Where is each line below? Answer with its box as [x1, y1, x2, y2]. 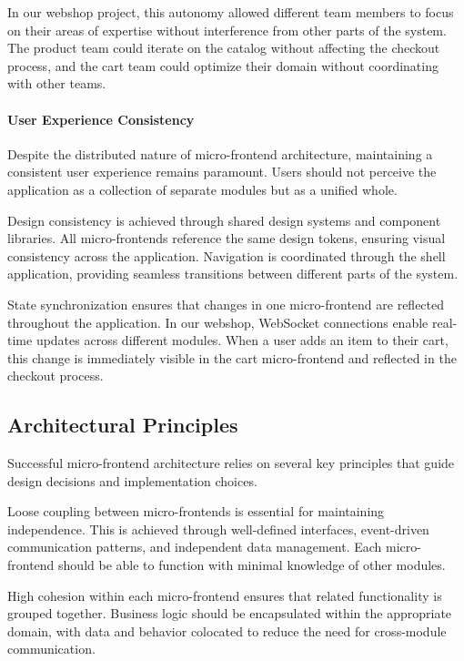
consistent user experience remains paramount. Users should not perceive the [7, 162, 437, 181]
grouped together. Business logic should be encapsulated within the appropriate [7, 604, 452, 623]
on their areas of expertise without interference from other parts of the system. [7, 20, 447, 39]
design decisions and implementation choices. [7, 471, 257, 490]
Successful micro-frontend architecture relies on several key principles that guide [7, 453, 455, 473]
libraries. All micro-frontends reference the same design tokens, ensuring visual [7, 229, 446, 248]
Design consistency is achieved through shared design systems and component [7, 210, 441, 229]
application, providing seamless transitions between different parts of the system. [7, 264, 459, 283]
